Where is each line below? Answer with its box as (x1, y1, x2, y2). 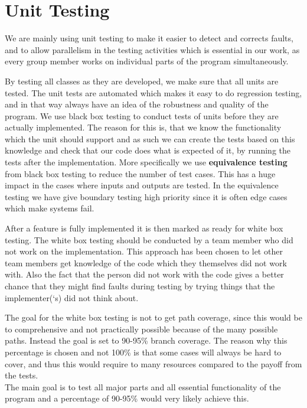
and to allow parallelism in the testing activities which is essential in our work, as (5, 43, 300, 56)
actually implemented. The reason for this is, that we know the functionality (5, 121, 282, 133)
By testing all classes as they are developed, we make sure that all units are (5, 74, 279, 87)
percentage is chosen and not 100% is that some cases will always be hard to (5, 345, 282, 358)
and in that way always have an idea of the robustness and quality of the (5, 98, 269, 110)
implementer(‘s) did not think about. (5, 291, 139, 303)
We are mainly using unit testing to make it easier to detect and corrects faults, (5, 32, 293, 44)
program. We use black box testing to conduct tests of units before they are (5, 109, 279, 122)
